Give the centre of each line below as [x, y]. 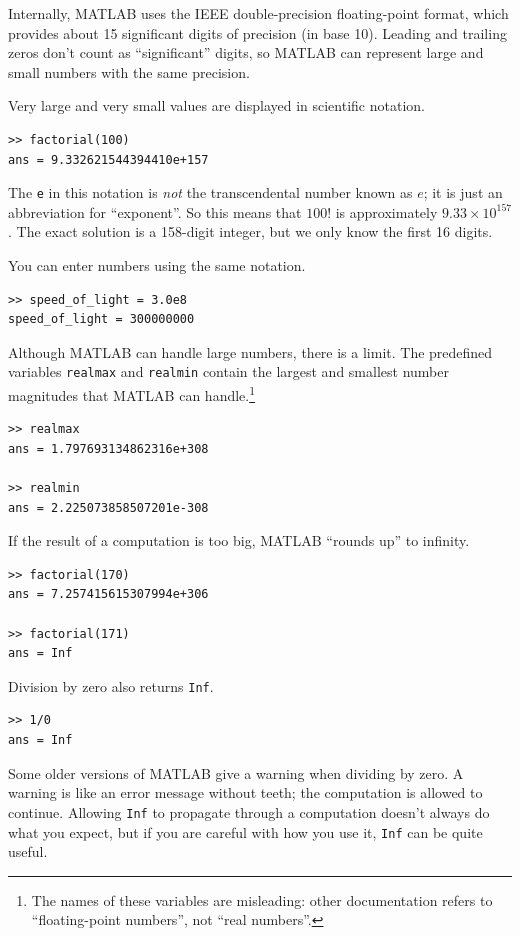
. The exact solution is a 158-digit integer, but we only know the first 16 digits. [250, 231]
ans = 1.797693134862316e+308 [108, 448]
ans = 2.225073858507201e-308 [108, 507]
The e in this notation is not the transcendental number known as [210, 192]
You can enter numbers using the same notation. [157, 265]
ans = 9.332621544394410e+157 [108, 159]
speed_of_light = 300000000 [101, 319]
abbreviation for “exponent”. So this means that [155, 211]
